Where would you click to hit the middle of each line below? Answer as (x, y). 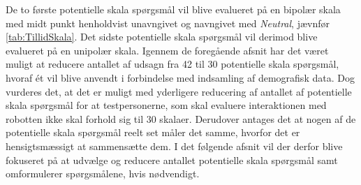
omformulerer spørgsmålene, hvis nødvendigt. (103, 173)
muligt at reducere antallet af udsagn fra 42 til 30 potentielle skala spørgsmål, (172, 64)
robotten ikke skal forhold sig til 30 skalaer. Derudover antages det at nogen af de (181, 118)
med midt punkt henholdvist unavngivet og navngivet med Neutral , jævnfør (168, 23)
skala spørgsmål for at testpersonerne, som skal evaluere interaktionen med (166, 105)
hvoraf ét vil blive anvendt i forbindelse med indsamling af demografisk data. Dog (180, 77)
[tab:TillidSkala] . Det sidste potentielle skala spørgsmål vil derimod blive (162, 37)
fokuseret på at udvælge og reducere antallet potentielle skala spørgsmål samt (172, 160)
